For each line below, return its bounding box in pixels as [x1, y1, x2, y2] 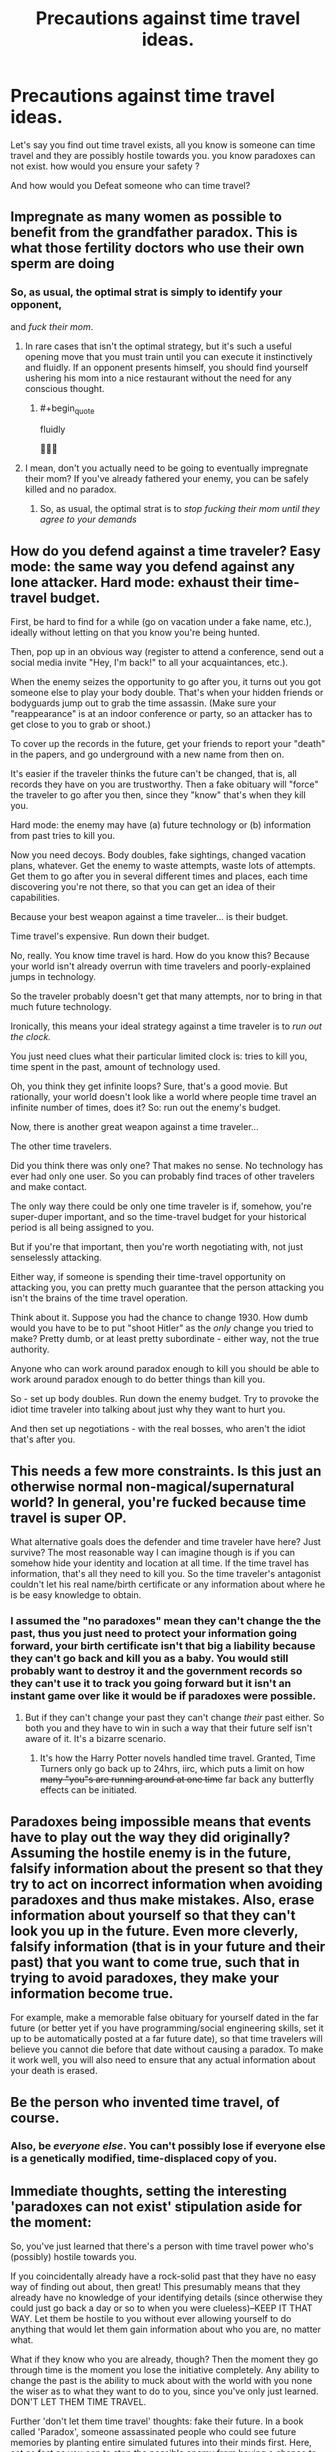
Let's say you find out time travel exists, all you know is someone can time [10, 138, 316, 151]
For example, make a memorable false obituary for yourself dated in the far [10, 2012, 319, 2024]
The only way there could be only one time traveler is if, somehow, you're [10, 1200, 312, 1212]
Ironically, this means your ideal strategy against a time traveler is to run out [10, 1020, 323, 1032]
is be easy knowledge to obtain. [10, 1589, 142, 1601]
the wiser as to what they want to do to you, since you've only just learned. [10, 2385, 319, 2397]
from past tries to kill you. [10, 830, 116, 842]
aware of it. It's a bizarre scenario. [24, 1733, 167, 1745]
